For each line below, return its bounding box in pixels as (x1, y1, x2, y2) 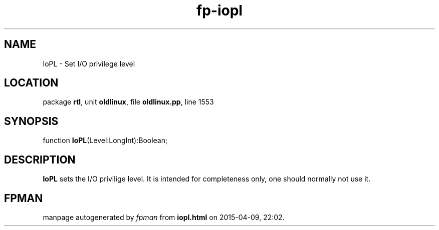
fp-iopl (196, 2, 243, 19)
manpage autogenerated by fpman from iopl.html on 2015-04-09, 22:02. (43, 212, 285, 221)
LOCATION (4, 76, 59, 89)
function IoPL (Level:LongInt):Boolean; (43, 136, 168, 145)
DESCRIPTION (4, 153, 76, 166)
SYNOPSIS (4, 114, 59, 127)
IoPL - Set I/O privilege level (43, 59, 135, 68)
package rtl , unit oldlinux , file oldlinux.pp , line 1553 (43, 97, 214, 106)
